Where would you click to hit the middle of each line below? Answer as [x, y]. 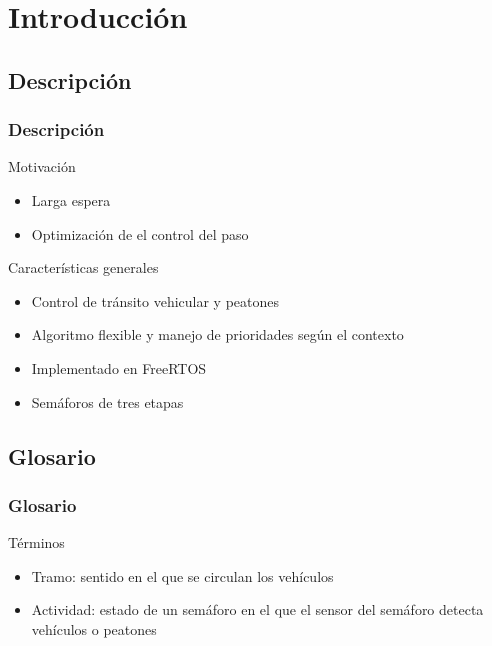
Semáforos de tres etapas [107, 401]
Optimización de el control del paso [140, 233]
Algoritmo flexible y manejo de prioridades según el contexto [217, 334]
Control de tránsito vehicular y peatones [155, 300]
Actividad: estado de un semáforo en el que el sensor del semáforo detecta [257, 609]
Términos [36, 542]
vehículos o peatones [94, 628]
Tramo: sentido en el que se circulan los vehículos [182, 575]
